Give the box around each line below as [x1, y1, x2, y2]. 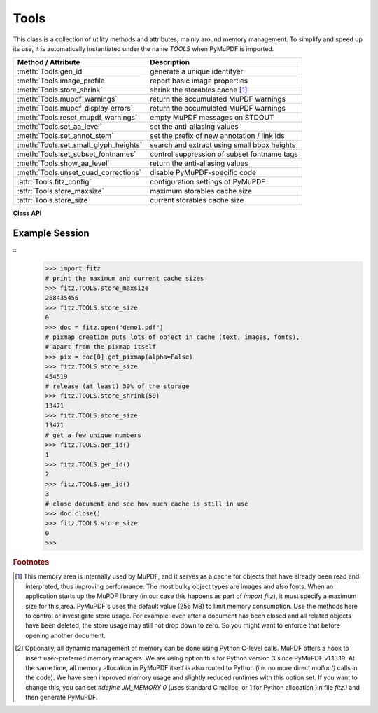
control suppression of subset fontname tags [150, 149, 298, 159]
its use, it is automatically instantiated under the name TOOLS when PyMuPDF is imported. [13, 44, 274, 53]
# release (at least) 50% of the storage [45, 382, 190, 390]
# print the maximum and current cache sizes [45, 274, 204, 282]
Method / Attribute [17, 57, 80, 67]
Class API [13, 209, 42, 217]
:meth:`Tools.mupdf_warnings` [17, 95, 118, 104]
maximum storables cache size [150, 186, 252, 196]
